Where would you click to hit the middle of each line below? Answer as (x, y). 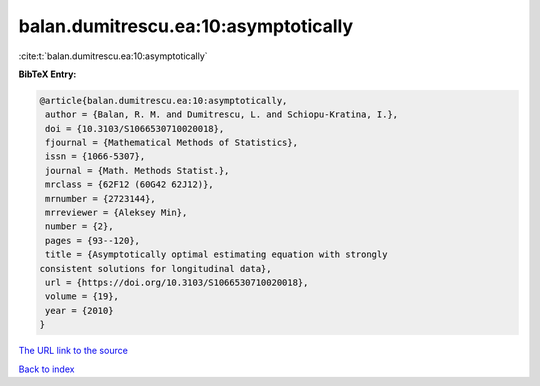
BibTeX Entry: (47, 74)
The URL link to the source (73, 351)
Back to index (46, 369)
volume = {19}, (82, 296)
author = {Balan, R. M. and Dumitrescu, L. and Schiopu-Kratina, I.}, (222, 114)
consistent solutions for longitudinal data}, (155, 268)
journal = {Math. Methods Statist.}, (137, 170)
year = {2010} (79, 310)
